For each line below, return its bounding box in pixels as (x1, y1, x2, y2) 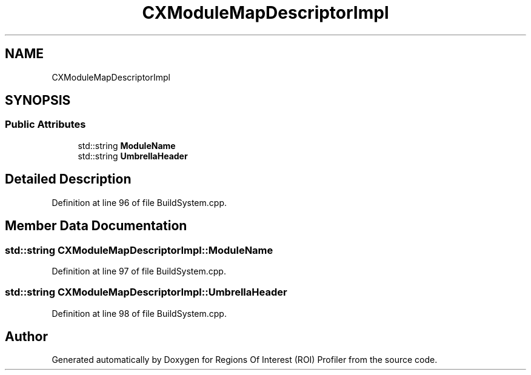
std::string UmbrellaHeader (78, 150, 188, 161)
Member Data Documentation (5, 218, 187, 234)
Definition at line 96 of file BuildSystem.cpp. (52, 197, 227, 208)
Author (5, 329, 48, 345)
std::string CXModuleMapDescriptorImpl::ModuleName (5, 244, 273, 256)
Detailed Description (5, 171, 132, 187)
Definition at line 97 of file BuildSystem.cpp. (52, 265, 226, 276)
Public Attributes (5, 118, 86, 131)
